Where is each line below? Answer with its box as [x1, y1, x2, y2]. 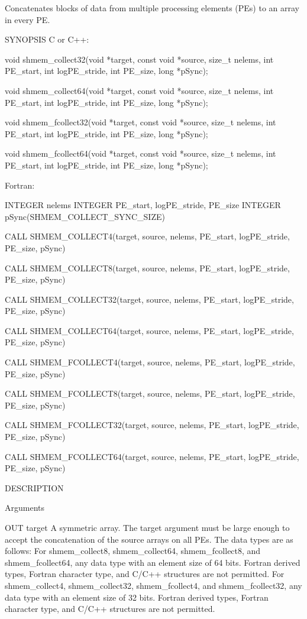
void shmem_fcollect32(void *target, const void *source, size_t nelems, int [5, 116, 276, 128]
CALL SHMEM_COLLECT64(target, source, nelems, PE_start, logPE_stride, [5, 324, 294, 336]
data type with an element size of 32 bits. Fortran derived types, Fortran [5, 591, 269, 603]
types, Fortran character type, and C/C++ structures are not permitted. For [5, 568, 285, 580]
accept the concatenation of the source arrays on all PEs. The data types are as [5, 533, 293, 545]
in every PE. [5, 13, 50, 25]
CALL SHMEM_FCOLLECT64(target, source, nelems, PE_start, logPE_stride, [5, 450, 299, 462]
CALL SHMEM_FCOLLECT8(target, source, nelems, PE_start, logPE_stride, [5, 387, 295, 400]
